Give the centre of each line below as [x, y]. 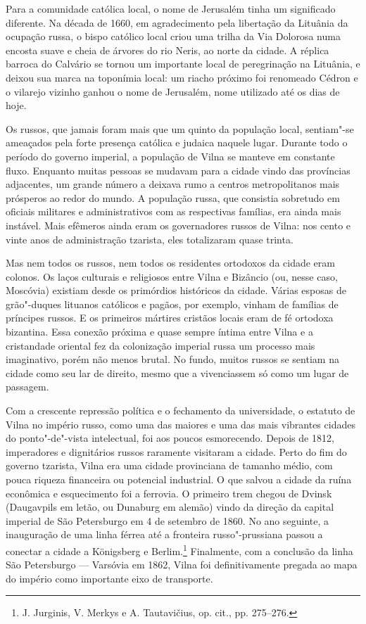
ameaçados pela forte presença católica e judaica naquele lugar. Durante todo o [177, 142]
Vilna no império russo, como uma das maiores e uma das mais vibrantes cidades [181, 424]
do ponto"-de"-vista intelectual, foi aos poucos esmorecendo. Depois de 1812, [170, 438]
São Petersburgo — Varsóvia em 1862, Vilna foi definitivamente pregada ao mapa [182, 565]
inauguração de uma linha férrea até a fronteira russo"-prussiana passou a [164, 534]
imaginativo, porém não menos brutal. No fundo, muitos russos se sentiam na [172, 359]
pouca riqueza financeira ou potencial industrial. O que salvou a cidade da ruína [179, 479]
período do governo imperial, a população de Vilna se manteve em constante [170, 156]
